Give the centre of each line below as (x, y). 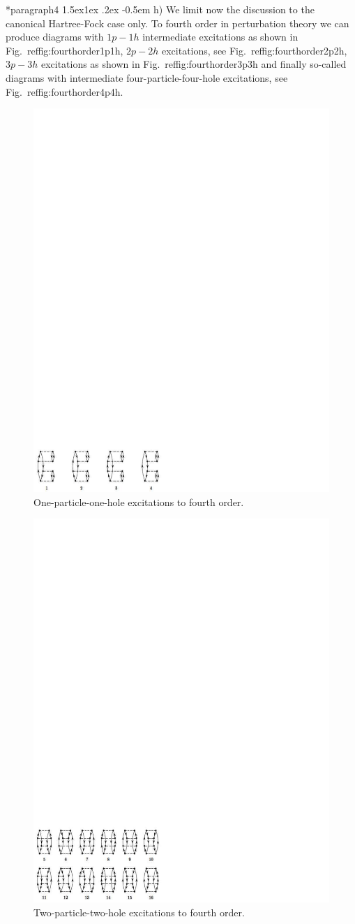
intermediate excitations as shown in (220, 37)
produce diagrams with (55, 37)
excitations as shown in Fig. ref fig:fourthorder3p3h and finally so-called (194, 64)
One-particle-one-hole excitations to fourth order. (139, 501)
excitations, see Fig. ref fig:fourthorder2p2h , (255, 50)
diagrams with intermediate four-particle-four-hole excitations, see (147, 77)
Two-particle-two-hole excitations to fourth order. (139, 912)
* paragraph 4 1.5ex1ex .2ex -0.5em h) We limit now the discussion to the (160, 9)
